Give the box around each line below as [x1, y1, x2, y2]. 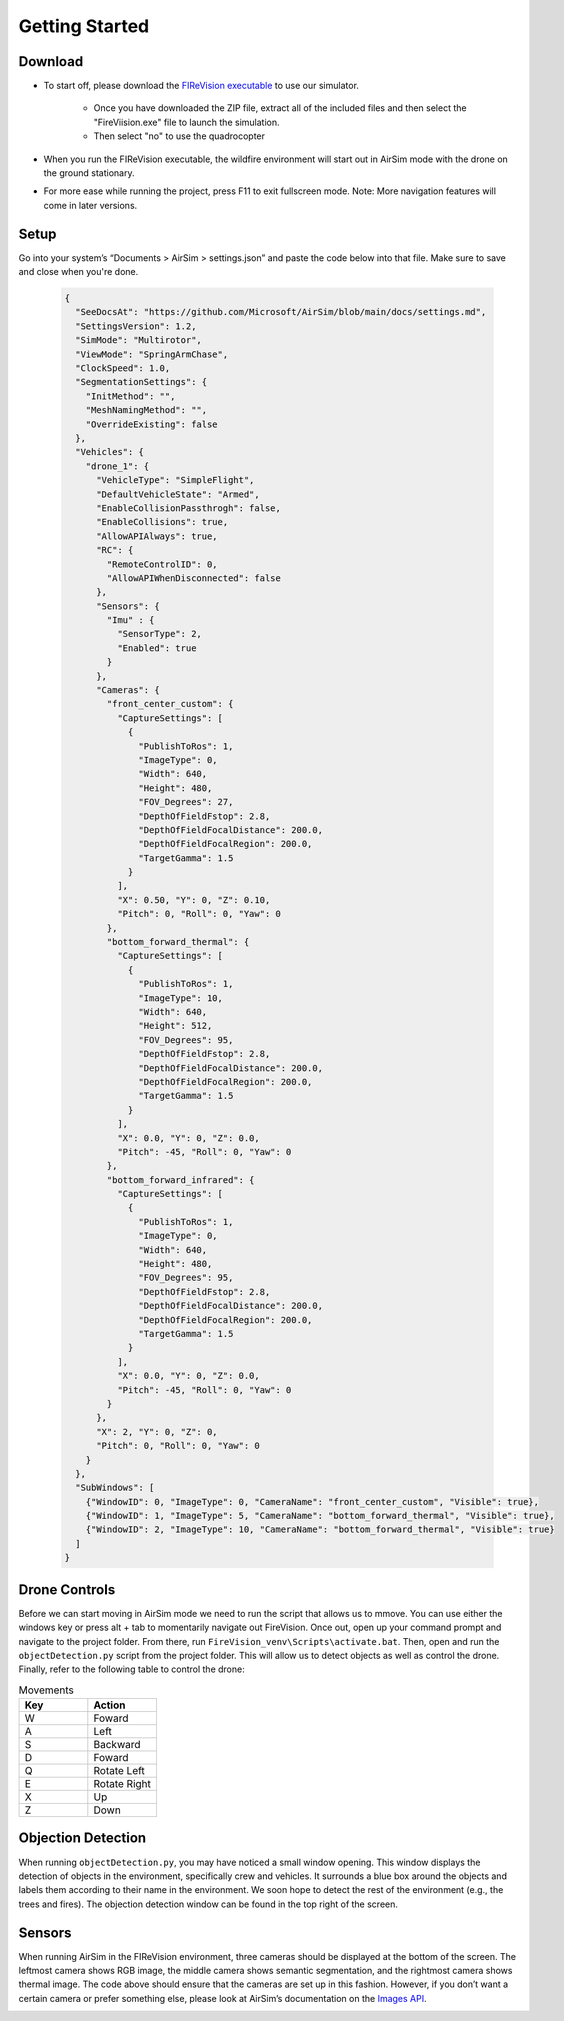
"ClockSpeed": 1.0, [75, 363, 171, 374]
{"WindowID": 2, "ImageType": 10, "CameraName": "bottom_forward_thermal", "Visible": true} [85, 1524, 555, 1535]
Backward [93, 1738, 141, 1752]
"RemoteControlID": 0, [106, 558, 219, 570]
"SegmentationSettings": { [75, 376, 208, 388]
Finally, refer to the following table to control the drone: [18, 1663, 245, 1675]
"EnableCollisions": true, [96, 516, 229, 528]
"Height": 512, [138, 1020, 213, 1032]
